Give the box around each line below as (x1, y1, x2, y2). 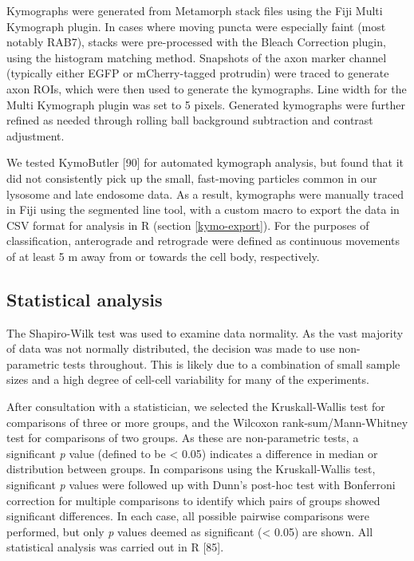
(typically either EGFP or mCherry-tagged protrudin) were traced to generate (6, 65, 389, 81)
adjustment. (6, 127, 65, 144)
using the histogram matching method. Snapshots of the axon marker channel (6, 49, 387, 65)
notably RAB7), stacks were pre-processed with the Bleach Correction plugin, (6, 34, 386, 50)
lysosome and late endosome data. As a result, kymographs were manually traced (6, 185, 404, 202)
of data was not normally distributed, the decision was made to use (6, 340, 335, 357)
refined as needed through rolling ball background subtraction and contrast (6, 112, 373, 128)
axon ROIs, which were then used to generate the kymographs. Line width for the (6, 80, 407, 97)
